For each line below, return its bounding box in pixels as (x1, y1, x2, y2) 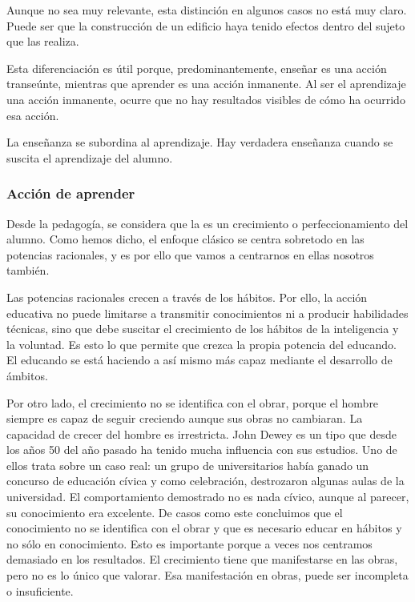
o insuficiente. (6, 582, 74, 599)
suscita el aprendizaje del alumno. (6, 149, 173, 166)
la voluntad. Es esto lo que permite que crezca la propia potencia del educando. (6, 335, 397, 352)
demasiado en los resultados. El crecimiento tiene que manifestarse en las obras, (6, 551, 398, 568)
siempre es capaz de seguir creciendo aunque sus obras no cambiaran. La (6, 410, 363, 427)
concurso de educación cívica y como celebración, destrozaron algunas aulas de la (6, 472, 405, 489)
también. (6, 262, 50, 279)
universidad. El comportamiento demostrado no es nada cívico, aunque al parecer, (6, 488, 409, 505)
